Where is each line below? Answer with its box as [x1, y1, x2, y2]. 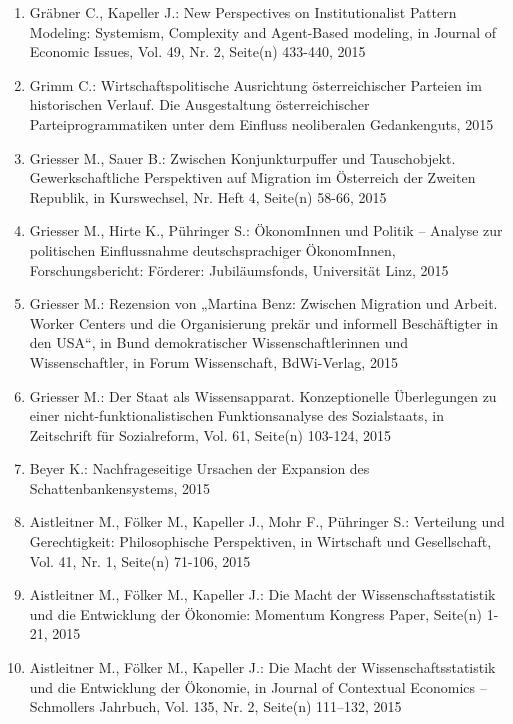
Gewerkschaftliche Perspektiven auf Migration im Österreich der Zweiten [29, 167, 476, 188]
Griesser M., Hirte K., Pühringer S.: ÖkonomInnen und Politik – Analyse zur [29, 220, 503, 241]
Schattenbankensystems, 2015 [29, 477, 211, 498]
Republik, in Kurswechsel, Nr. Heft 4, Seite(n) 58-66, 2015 [29, 186, 387, 207]
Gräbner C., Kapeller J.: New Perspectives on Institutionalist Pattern [29, 2, 457, 22]
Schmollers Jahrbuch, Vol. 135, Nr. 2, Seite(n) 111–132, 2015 [29, 696, 402, 717]
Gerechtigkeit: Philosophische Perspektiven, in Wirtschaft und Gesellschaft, [29, 531, 492, 552]
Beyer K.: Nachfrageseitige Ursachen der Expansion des [29, 458, 370, 479]
